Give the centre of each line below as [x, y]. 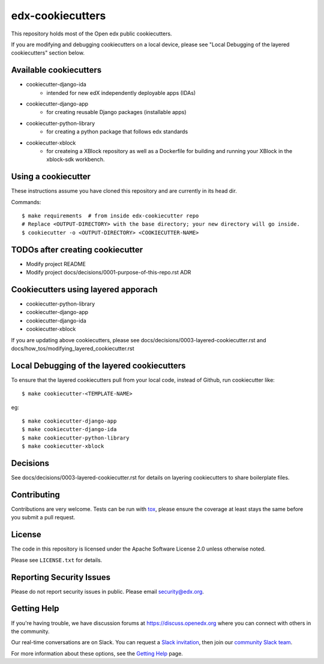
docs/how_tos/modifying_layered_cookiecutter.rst [73, 348]
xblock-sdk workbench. [76, 160]
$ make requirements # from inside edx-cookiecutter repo [110, 216]
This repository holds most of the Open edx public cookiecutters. [91, 34]
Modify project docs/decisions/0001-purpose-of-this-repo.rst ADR [109, 273]
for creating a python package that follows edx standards [117, 131]
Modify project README [56, 264]
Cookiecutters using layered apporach [85, 289]
